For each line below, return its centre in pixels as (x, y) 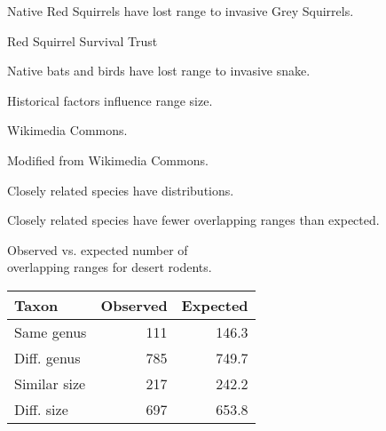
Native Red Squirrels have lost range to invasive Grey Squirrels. (181, 11)
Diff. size (41, 409)
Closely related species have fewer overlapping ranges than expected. (193, 220)
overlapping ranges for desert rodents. (110, 267)
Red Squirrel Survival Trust (83, 40)
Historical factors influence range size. (110, 100)
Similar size (50, 383)
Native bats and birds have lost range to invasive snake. (159, 71)
